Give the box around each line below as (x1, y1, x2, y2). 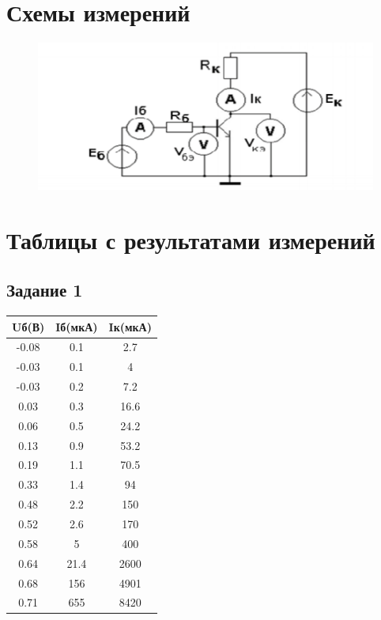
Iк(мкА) (108, 318, 152, 335)
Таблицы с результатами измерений (6, 223, 375, 255)
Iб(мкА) (55, 318, 98, 335)
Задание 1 (6, 278, 83, 302)
